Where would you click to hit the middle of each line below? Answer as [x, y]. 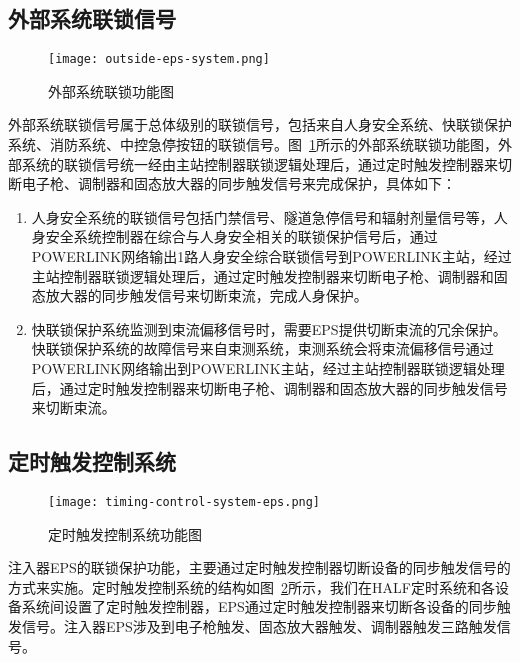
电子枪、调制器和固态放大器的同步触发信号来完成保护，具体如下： [238, 183]
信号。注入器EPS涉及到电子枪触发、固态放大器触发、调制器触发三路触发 [259, 626]
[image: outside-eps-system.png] [159, 59]
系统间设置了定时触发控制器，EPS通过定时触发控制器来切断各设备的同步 [259, 606]
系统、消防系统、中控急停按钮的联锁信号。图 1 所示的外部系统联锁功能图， [253, 144]
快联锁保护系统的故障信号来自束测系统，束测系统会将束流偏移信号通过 [262, 348]
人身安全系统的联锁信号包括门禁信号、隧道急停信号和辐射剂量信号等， [262, 216]
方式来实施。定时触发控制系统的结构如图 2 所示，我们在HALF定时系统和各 [251, 586]
